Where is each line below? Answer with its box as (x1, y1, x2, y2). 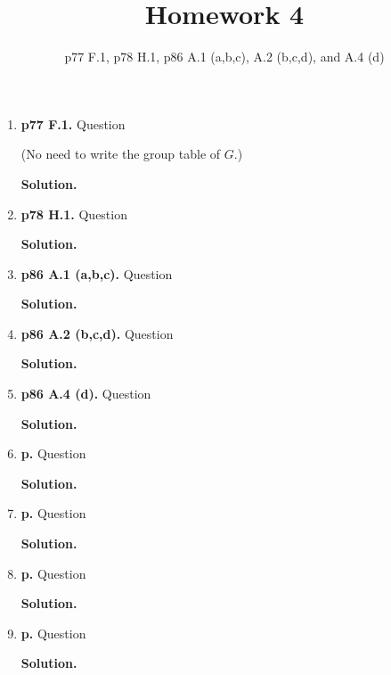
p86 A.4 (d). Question (20, 384, 151, 403)
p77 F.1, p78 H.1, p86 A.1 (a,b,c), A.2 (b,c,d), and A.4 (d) (64, 47, 385, 66)
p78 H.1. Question (20, 204, 127, 223)
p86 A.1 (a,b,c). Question (20, 264, 173, 283)
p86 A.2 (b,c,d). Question (20, 324, 174, 342)
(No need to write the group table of (20, 144, 221, 163)
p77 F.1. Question (20, 114, 126, 133)
